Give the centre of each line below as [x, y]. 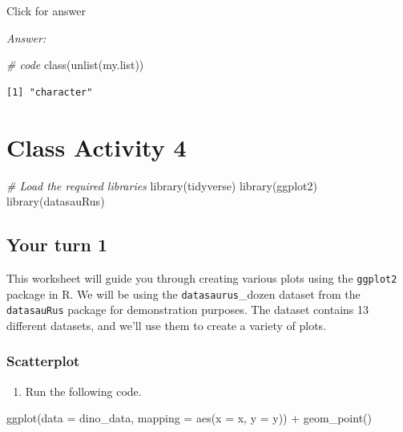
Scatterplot [43, 361]
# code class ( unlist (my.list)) [75, 65]
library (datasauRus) [56, 201]
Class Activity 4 [97, 147]
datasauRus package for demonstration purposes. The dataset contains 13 [188, 310]
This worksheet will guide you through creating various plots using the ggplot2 [202, 277]
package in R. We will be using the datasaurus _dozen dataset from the [183, 293]
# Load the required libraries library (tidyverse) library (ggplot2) [162, 185]
